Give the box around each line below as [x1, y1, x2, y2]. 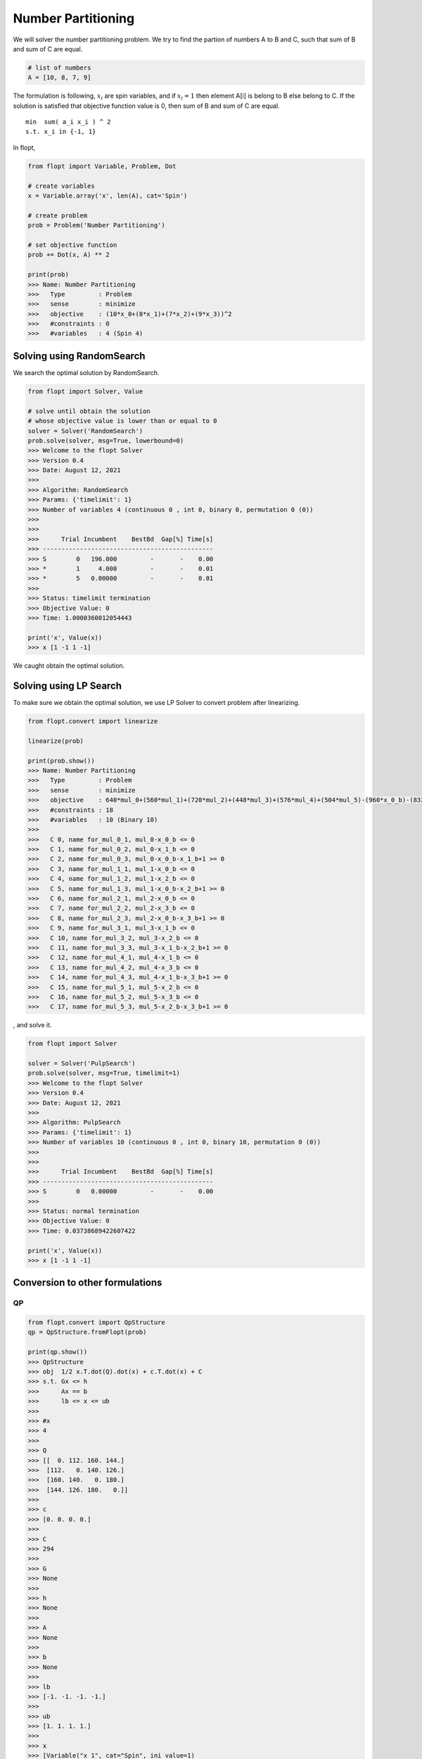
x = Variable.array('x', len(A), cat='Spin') [27, 192, 188, 200]
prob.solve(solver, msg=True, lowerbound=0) [27, 436, 184, 445]
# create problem [27, 211, 88, 220]
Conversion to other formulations [13, 1277, 162, 1289]
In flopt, [13, 143, 36, 151]
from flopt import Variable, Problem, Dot [27, 162, 177, 170]
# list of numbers [27, 63, 91, 72]
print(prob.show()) [27, 756, 95, 765]
